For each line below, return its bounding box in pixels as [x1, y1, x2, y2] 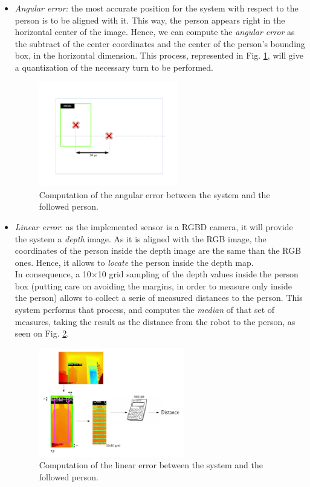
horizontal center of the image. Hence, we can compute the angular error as [15, 25, 295, 38]
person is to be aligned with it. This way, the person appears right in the [15, 13, 285, 26]
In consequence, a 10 [15, 268, 91, 280]
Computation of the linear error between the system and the [39, 459, 263, 471]
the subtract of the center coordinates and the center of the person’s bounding [15, 37, 305, 50]
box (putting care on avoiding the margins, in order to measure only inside [15, 279, 292, 292]
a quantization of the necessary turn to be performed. [15, 60, 213, 73]
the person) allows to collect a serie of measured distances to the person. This [15, 291, 303, 304]
